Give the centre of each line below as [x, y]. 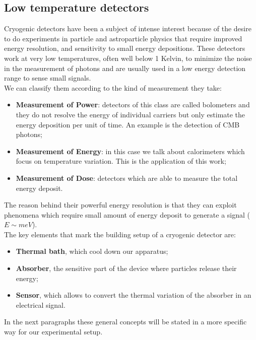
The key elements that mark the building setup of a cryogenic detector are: [120, 234]
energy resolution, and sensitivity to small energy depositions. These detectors [125, 48]
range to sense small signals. [48, 78]
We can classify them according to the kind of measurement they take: [113, 87]
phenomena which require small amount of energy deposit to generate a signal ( [127, 214]
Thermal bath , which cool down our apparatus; [92, 251]
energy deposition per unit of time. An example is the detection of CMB [128, 124]
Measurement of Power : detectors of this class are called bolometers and [133, 105]
